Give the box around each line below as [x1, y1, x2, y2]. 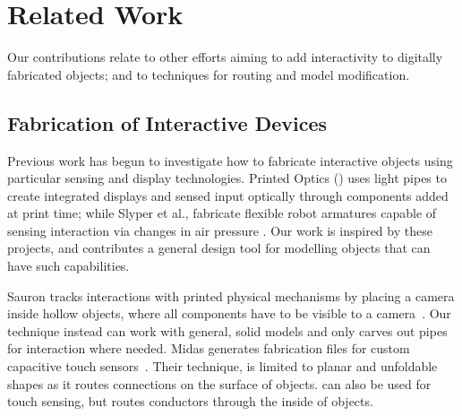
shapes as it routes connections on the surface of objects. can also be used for [7, 374, 432, 393]
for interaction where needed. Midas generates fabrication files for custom [7, 339, 410, 358]
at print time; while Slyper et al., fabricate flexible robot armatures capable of [7, 204, 437, 222]
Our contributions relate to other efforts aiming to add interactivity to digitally [7, 48, 443, 66]
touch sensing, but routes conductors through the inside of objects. [7, 392, 373, 411]
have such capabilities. [7, 256, 130, 275]
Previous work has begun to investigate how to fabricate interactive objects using [7, 151, 453, 169]
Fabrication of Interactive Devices [7, 108, 327, 136]
